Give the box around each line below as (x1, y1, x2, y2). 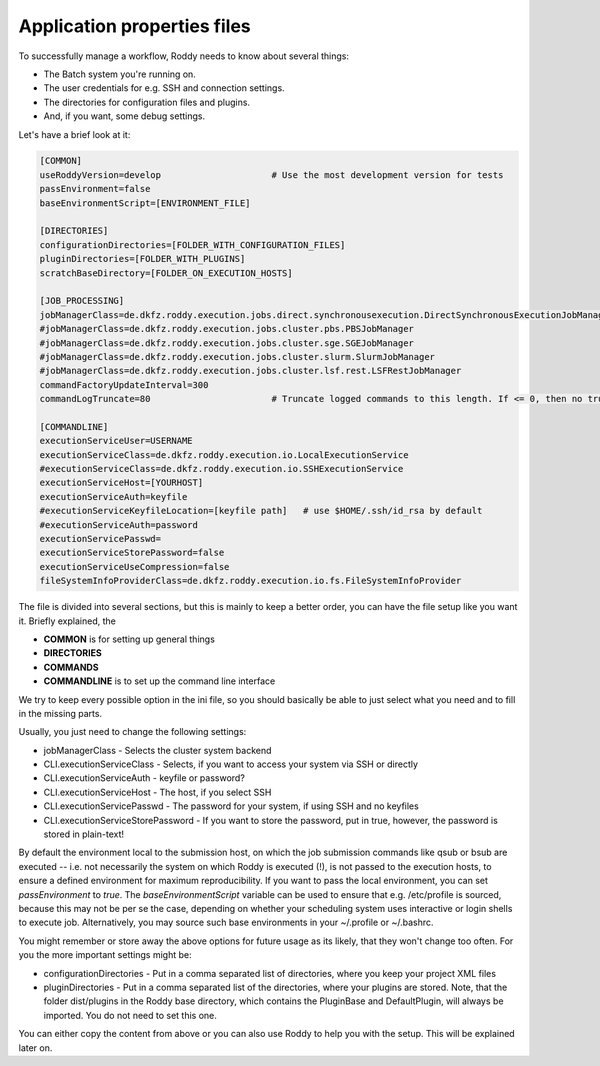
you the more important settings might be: (18, 949, 192, 961)
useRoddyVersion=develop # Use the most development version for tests (39, 169, 504, 180)
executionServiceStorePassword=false (39, 547, 225, 559)
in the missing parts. (18, 707, 103, 719)
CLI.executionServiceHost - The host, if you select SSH (43, 786, 272, 798)
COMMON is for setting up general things (43, 633, 215, 645)
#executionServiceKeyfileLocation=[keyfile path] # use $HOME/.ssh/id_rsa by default (39, 505, 483, 517)
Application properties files (18, 15, 252, 37)
